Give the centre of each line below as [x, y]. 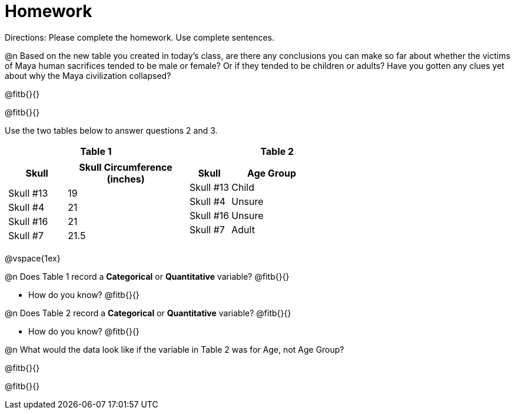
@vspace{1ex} [33, 258]
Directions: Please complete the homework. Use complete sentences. [140, 37]
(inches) [126, 179]
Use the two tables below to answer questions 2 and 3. [111, 130]
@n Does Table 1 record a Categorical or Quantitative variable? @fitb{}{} [147, 276]
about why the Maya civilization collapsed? [88, 75]
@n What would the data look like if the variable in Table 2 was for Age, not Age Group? [175, 349]
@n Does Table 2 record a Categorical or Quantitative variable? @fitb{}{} [148, 313]
